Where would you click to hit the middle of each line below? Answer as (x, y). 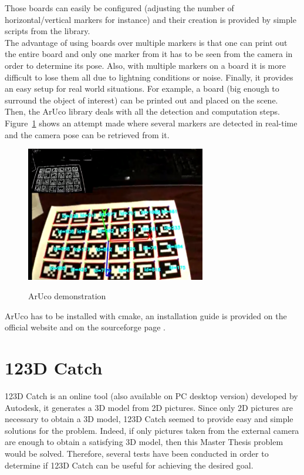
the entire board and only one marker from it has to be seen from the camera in (149, 54)
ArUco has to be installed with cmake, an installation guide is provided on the (146, 315)
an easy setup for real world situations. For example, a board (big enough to (142, 88)
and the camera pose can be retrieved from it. (87, 134)
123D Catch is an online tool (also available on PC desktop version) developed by (151, 396)
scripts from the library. (48, 31)
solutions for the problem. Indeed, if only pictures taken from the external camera (152, 430)
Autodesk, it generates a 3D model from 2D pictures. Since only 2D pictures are (149, 407)
